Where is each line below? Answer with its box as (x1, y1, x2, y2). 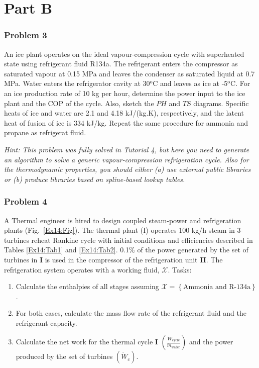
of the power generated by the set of (137, 244, 248, 255)
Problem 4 (4, 195, 47, 208)
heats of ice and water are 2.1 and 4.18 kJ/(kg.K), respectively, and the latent (4, 108, 244, 118)
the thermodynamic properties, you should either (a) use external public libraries (4, 164, 251, 174)
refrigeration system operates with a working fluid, (4, 264, 160, 274)
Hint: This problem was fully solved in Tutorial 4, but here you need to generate (4, 144, 249, 154)
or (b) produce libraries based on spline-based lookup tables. (4, 173, 185, 184)
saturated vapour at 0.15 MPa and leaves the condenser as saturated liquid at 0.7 (4, 68, 255, 78)
